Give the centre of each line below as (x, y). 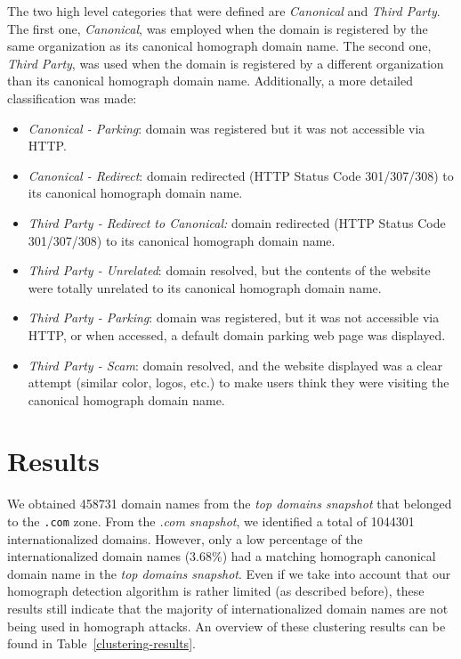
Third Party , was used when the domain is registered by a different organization (226, 63)
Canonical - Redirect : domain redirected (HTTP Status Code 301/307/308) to (241, 175)
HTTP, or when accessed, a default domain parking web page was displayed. (237, 334)
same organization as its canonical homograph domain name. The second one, (219, 46)
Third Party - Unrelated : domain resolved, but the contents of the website (229, 270)
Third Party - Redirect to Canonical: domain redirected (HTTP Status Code (237, 222)
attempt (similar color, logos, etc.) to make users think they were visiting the (239, 382)
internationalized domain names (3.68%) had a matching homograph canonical (222, 556)
